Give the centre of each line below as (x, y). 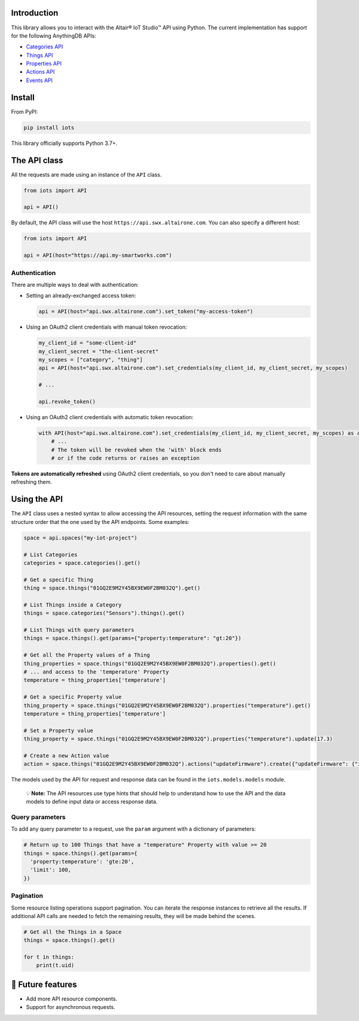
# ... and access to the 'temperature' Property (96, 672)
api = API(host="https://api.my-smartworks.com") (98, 255)
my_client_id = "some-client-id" (88, 343)
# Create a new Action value (66, 755)
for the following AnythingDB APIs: (54, 35)
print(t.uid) (55, 965)
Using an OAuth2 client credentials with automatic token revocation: (110, 417)
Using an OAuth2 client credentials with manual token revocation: (107, 327)
